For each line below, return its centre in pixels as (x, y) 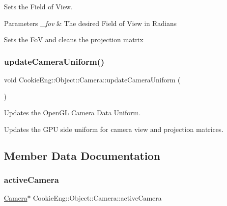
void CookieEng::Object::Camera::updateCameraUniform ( (92, 79)
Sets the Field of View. (38, 6)
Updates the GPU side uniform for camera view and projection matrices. (114, 129)
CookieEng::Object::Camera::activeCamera (97, 198)
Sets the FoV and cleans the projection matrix (74, 39)
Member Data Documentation (82, 155)
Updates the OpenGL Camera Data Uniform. (72, 113)
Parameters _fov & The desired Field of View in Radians (90, 23)
